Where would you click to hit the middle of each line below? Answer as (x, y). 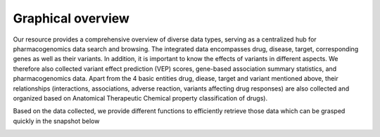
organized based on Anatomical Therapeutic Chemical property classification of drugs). (140, 98)
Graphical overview (71, 18)
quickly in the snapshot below (56, 121)
